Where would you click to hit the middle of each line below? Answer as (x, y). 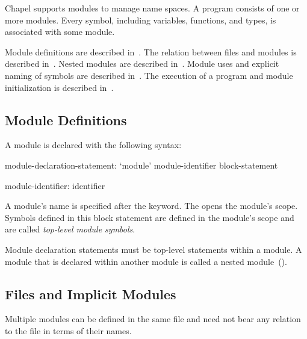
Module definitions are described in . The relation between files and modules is (151, 51)
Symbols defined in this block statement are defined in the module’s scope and (150, 217)
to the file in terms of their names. (68, 330)
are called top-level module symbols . (70, 229)
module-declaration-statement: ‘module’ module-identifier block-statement (141, 165)
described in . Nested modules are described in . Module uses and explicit (142, 64)
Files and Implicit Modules (91, 294)
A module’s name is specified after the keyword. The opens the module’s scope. (151, 206)
